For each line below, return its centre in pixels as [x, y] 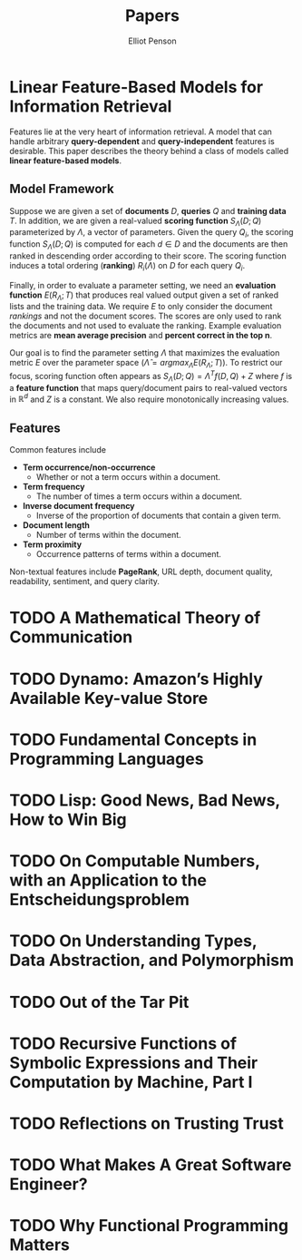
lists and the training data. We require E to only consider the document [141, 307]
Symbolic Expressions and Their [134, 1063]
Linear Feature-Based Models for [136, 87]
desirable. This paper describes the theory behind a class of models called [149, 151]
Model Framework [62, 189]
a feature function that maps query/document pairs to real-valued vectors [148, 387]
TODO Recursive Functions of [123, 1043]
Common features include [58, 450]
